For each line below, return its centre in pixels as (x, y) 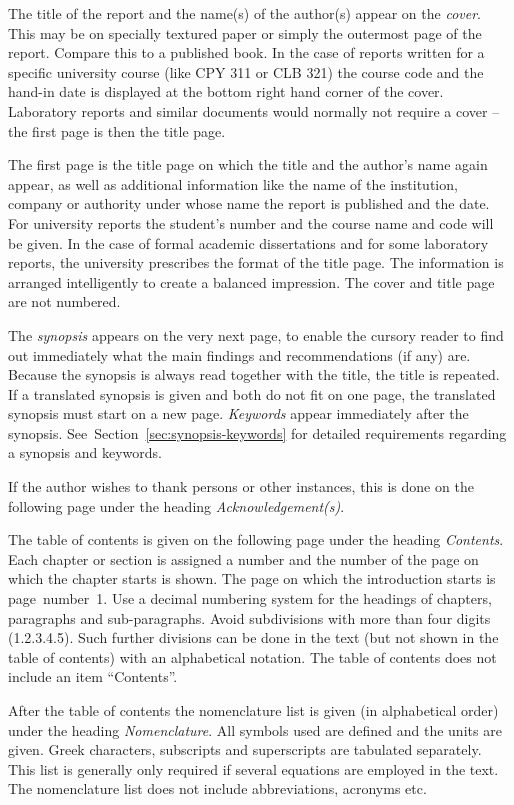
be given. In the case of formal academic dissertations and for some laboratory (248, 242)
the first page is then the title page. (117, 130)
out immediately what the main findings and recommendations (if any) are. (239, 354)
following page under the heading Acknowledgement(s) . (176, 505)
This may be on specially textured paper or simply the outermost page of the (245, 32)
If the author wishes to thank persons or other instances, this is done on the (241, 486)
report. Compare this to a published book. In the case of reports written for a (246, 52)
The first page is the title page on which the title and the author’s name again (248, 164)
